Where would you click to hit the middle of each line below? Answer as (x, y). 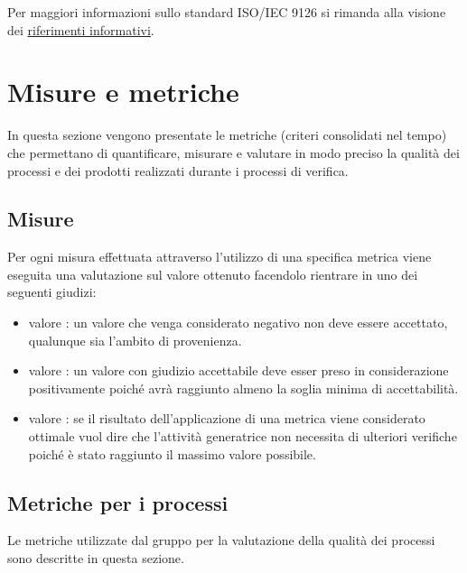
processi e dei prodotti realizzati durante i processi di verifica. (178, 170)
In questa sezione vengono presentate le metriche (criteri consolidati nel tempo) (227, 135)
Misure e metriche (123, 92)
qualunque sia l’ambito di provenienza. (135, 340)
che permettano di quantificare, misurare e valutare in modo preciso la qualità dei (233, 152)
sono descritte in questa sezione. (96, 558)
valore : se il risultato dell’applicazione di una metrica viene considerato (227, 418)
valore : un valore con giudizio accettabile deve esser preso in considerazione (238, 370)
